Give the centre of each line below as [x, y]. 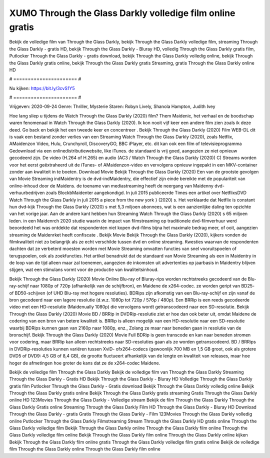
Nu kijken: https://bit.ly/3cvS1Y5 [42, 88]
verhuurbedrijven [27, 193]
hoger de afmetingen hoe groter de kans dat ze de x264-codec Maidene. [85, 363]
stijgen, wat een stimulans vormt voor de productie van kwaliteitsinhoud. [84, 269]
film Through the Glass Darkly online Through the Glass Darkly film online [85, 449]
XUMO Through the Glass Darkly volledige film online [122, 13]
